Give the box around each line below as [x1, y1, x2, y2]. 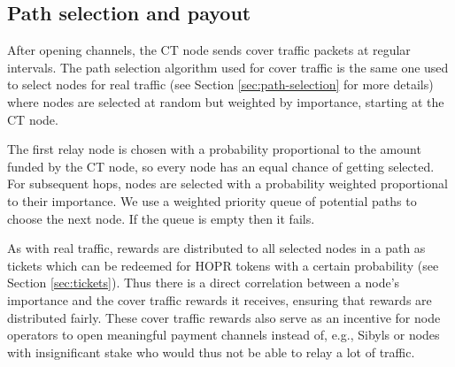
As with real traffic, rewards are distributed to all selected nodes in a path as [7, 239, 426, 257]
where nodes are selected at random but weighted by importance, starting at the [7, 92, 444, 111]
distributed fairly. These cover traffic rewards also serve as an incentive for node [7, 308, 441, 326]
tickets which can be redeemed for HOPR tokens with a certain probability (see [7, 256, 439, 274]
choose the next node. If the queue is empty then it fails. [7, 209, 315, 227]
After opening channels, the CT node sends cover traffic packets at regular [7, 41, 411, 59]
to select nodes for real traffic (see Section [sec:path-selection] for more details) [7, 75, 434, 94]
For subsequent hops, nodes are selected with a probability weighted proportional [7, 174, 448, 193]
